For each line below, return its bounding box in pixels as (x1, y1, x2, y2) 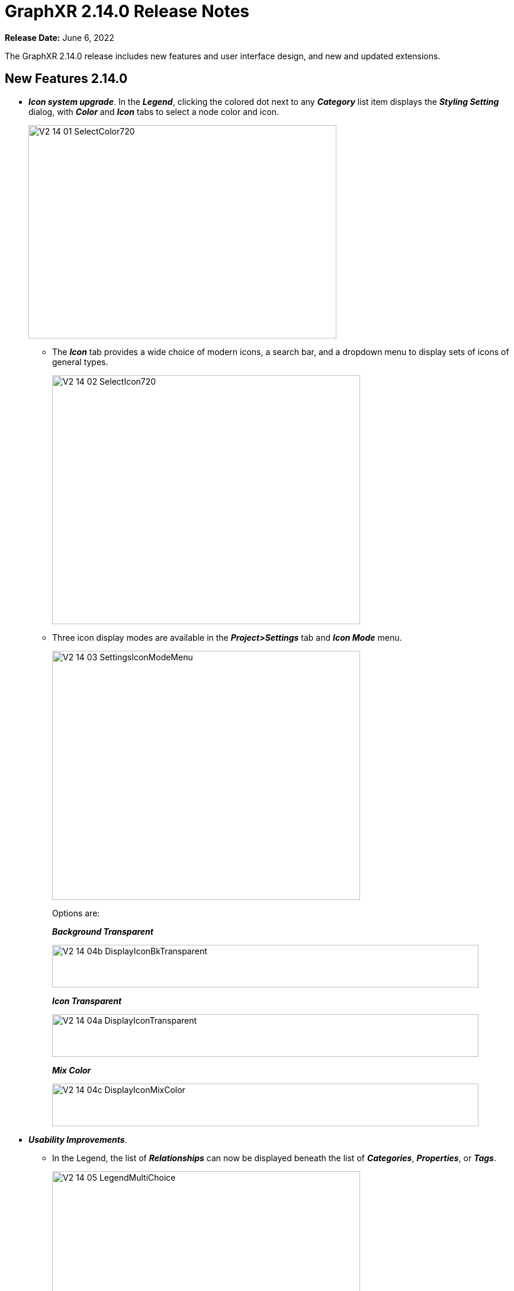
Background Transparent (52, 926, 153, 937)
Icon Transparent (52, 995, 122, 1006)
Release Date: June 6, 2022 (5, 32, 114, 43)
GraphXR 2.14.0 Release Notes (5, 1, 249, 21)
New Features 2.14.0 (5, 71, 128, 87)
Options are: (52, 907, 100, 918)
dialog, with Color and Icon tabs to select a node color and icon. (28, 106, 279, 117)
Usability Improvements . (28, 1134, 127, 1145)
